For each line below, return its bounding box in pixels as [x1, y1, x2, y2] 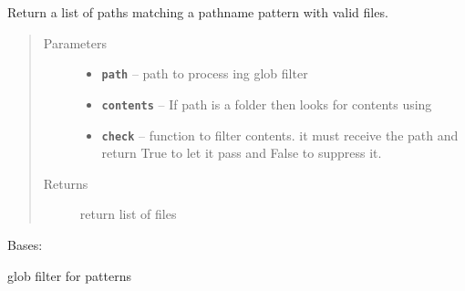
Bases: [7, 234, 43, 254]
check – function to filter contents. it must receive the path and [101, 125, 459, 144]
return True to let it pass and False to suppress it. [101, 143, 382, 162]
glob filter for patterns [7, 265, 131, 285]
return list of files [79, 204, 177, 223]
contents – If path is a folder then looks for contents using [101, 94, 432, 113]
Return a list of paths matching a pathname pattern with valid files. [7, 3, 388, 21]
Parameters [43, 33, 107, 52]
